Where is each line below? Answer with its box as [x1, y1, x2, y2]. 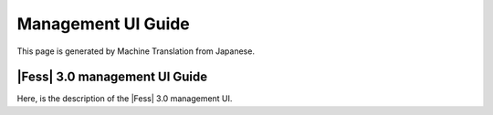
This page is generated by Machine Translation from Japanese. [16, 46, 256, 57]
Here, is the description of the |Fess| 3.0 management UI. [16, 93, 233, 104]
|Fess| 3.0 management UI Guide [16, 69, 208, 85]
